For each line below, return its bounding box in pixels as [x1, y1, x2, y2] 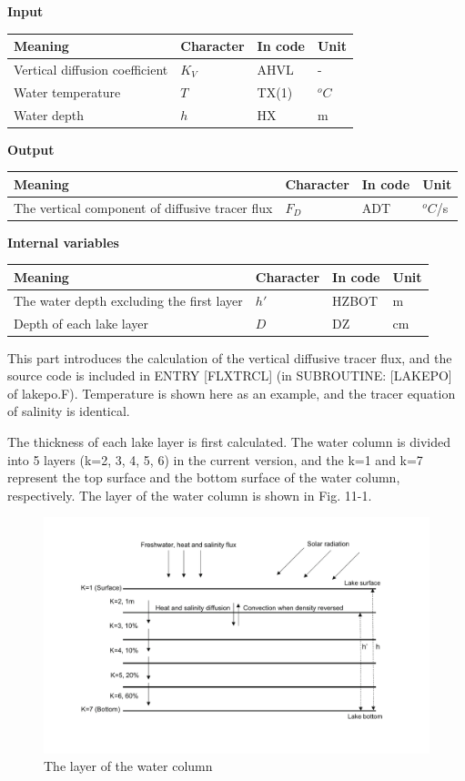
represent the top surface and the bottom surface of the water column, [7, 468, 400, 487]
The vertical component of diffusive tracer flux [14, 198, 273, 217]
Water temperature [14, 82, 121, 101]
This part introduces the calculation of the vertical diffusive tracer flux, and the [7, 348, 452, 367]
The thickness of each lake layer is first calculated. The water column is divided [7, 432, 450, 451]
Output [7, 139, 55, 158]
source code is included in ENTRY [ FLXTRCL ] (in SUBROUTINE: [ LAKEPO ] [7, 366, 452, 385]
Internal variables [7, 232, 119, 251]
